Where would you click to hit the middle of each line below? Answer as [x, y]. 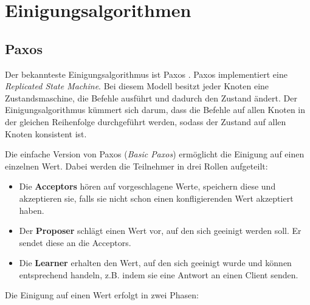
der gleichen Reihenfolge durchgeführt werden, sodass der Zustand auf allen [146, 121]
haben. [32, 210]
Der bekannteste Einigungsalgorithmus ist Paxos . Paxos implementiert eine [146, 74]
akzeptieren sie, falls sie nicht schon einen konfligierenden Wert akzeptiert [156, 198]
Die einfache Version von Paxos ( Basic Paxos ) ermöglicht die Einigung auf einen [155, 154]
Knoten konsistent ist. [46, 133]
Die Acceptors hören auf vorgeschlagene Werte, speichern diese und [147, 186]
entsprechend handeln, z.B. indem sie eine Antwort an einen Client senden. [159, 274]
